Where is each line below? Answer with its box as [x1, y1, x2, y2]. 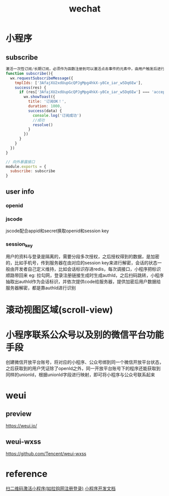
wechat [69, 3, 101, 15]
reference [6, 468, 48, 479]
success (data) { [28, 108, 62, 113]
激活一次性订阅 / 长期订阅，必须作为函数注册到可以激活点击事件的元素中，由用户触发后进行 [6, 66, 165, 71]
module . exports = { [6, 164, 47, 169]
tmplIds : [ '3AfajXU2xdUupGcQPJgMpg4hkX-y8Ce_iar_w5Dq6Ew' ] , [15, 80, 143, 85]
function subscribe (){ [6, 71, 53, 76]
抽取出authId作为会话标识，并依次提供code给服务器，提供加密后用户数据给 [6, 279, 161, 285]
